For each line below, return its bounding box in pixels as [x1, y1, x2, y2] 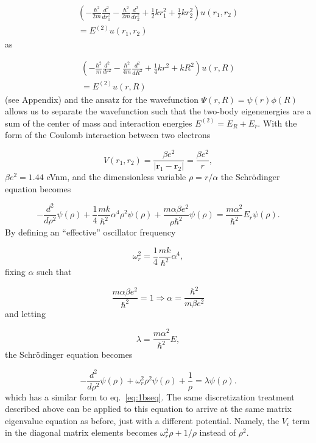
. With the [258, 116, 297, 129]
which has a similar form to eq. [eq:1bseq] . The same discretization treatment [5, 390, 295, 403]
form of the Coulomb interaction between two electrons [5, 128, 211, 141]
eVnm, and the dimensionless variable [46, 170, 186, 183]
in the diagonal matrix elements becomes [5, 426, 158, 439]
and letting [5, 307, 46, 320]
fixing [5, 265, 26, 278]
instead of [199, 426, 236, 439]
